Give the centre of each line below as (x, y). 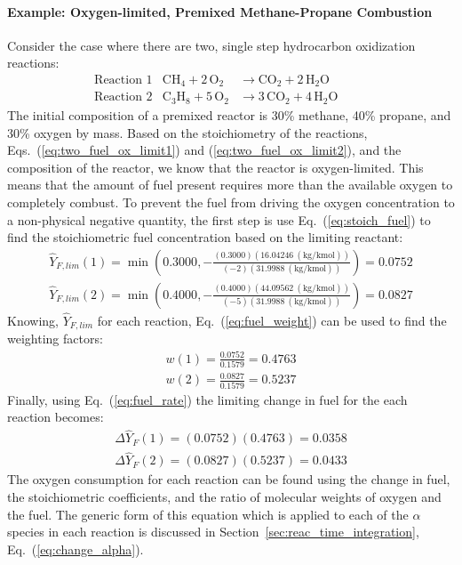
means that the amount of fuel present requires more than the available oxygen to (230, 185)
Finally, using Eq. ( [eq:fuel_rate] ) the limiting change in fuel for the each (207, 399)
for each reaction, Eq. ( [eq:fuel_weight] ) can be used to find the (272, 320)
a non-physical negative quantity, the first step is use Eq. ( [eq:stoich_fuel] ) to (219, 219)
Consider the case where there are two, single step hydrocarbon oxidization (211, 45)
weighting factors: (55, 339)
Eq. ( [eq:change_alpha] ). (76, 549)
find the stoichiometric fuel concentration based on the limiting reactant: (205, 237)
